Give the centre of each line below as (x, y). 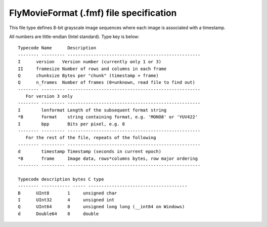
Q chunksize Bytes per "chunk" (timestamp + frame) (89, 76)
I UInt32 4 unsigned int (66, 200)
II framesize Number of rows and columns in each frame (92, 69)
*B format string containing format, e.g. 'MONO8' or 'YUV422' (108, 117)
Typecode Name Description (57, 48)
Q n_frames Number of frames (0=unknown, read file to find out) (107, 82)
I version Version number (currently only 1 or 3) (90, 62)
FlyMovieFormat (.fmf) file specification (93, 13)
